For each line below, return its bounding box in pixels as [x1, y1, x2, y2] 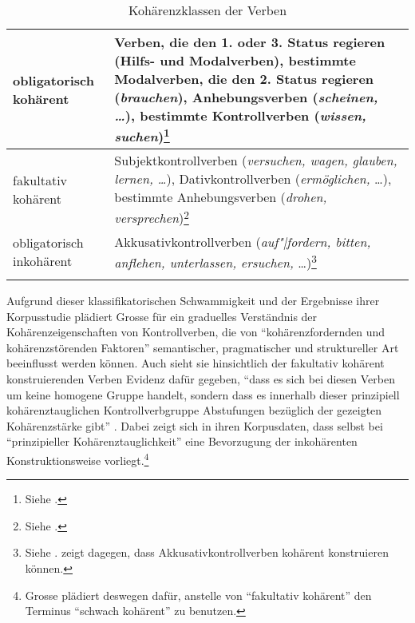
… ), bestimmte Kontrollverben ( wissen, [114, 106, 366, 125]
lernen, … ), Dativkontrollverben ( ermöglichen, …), [114, 169, 392, 188]
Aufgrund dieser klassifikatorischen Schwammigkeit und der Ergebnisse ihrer [6, 292, 380, 308]
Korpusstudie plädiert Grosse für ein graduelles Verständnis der [6, 308, 318, 324]
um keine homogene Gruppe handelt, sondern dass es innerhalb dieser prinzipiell [6, 386, 400, 403]
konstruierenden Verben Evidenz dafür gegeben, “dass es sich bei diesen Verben [6, 370, 395, 387]
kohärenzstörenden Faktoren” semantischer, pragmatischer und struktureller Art [6, 339, 399, 355]
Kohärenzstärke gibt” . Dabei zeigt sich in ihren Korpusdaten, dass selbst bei [6, 417, 383, 434]
